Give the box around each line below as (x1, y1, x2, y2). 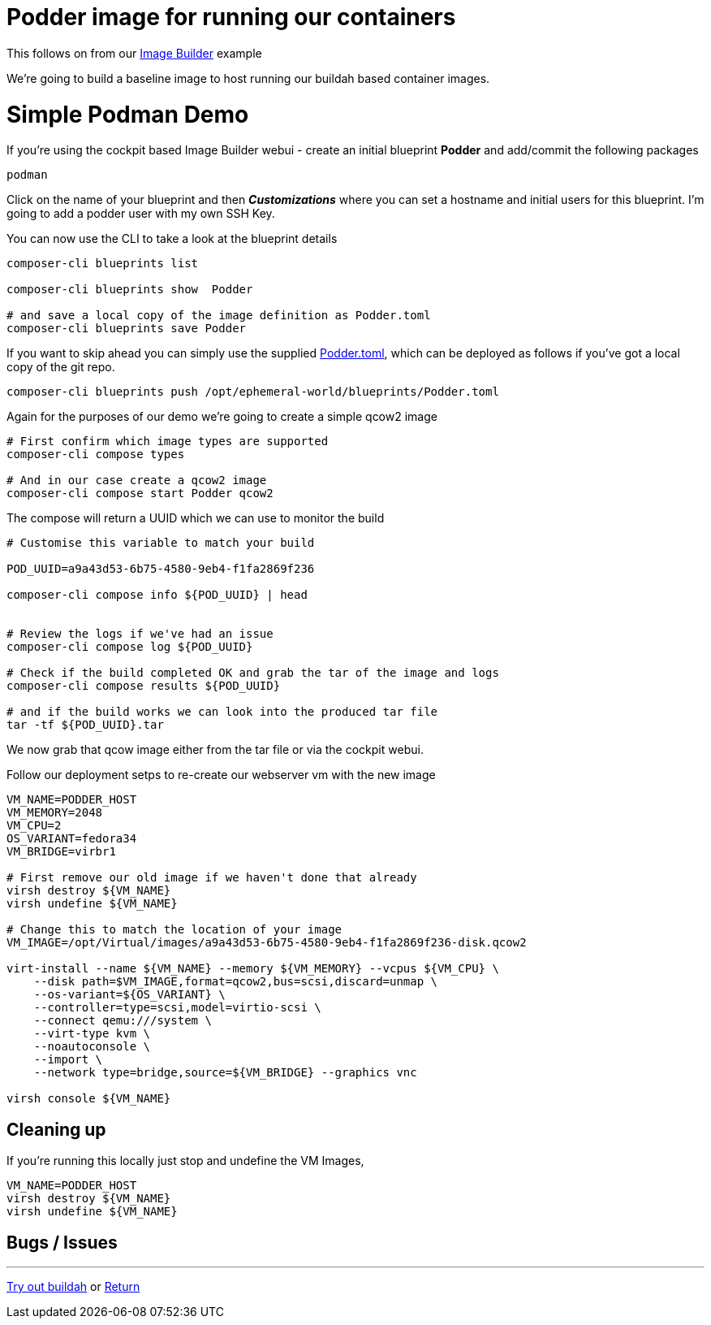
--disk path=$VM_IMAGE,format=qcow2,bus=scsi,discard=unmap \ (33, 975, 438, 989)
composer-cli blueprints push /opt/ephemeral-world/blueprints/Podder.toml (6, 385, 499, 399)
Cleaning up (6, 1119, 106, 1140)
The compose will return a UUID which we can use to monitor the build (6, 511, 385, 526)
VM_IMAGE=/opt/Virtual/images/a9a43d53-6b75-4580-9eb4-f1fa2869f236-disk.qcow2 (6, 936, 527, 950)
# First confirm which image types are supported (6, 435, 329, 448)
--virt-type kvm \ (33, 1027, 151, 1041)
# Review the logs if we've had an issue (6, 627, 274, 641)
